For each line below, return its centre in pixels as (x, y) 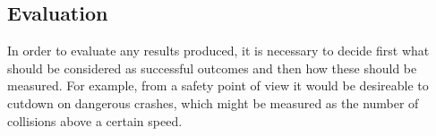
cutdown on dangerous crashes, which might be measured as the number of (213, 102)
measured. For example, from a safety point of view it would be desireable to (218, 85)
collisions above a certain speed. (95, 120)
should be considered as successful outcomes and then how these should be (212, 68)
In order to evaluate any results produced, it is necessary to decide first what (218, 51)
